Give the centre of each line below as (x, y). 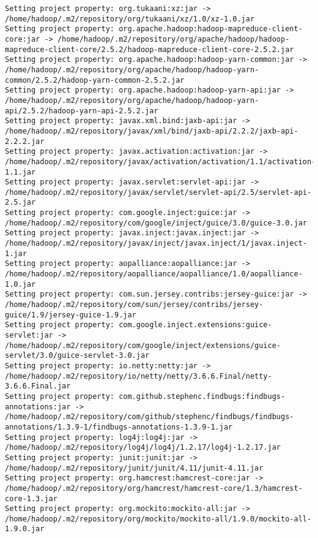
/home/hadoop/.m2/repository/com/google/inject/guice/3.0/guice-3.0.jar (156, 223)
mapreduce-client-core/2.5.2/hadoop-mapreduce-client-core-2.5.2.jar (150, 49)
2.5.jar (20, 203)
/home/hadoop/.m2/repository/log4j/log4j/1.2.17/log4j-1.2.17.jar (143, 448)
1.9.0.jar (25, 529)
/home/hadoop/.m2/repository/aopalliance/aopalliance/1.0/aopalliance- (154, 274)
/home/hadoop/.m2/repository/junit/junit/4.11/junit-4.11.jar (134, 468)
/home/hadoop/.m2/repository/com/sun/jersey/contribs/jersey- (134, 305)
